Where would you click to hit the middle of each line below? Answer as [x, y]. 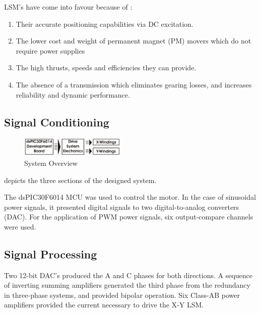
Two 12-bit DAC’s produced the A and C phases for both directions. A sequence [128, 275]
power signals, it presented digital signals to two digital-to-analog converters [122, 207]
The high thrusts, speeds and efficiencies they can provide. [106, 68]
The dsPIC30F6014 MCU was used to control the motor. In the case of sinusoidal [130, 197]
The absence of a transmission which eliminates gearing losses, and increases [134, 84]
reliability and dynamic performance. [73, 94]
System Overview [51, 163]
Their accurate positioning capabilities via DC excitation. [105, 24]
